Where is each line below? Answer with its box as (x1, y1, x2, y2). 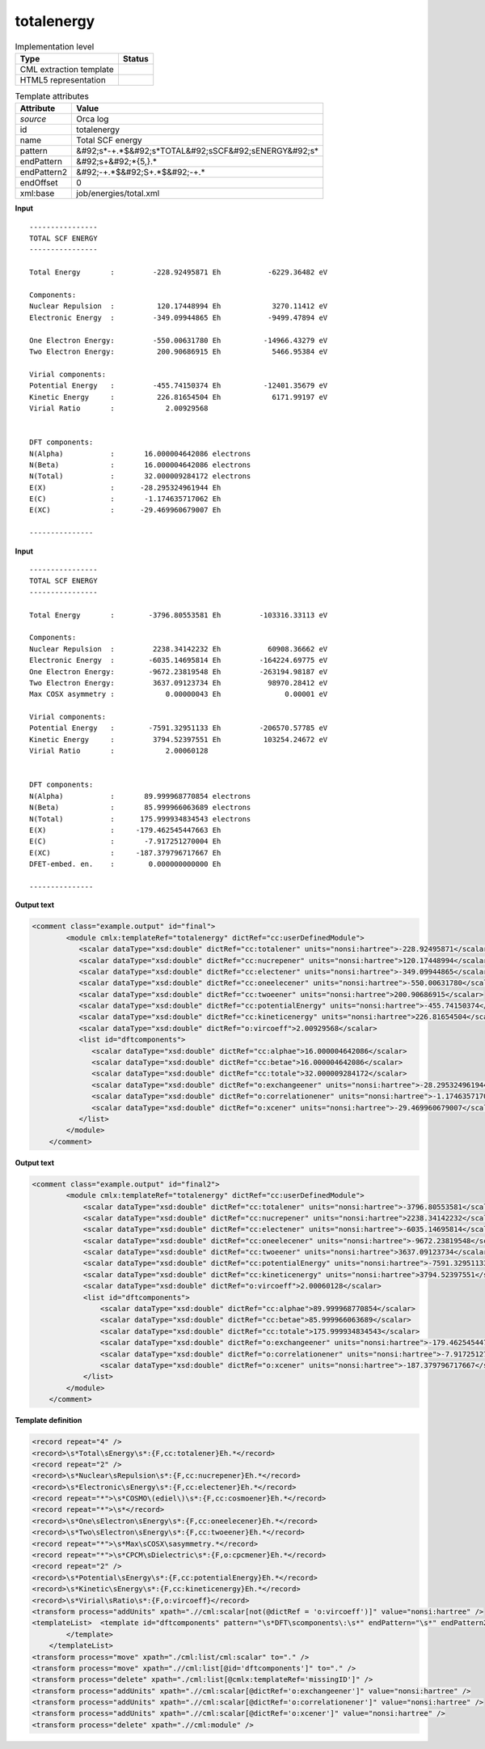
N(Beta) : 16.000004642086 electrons (29, 460, 251, 469)
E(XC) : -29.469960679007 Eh (29, 506, 221, 515)
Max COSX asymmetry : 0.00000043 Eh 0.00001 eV (29, 690, 328, 699)
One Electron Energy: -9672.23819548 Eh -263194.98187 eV (29, 667, 328, 676)
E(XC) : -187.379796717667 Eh (29, 848, 221, 857)
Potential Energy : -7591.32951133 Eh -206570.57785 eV (29, 724, 328, 732)
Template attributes (15, 91, 89, 102)
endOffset (19, 177, 58, 189)
